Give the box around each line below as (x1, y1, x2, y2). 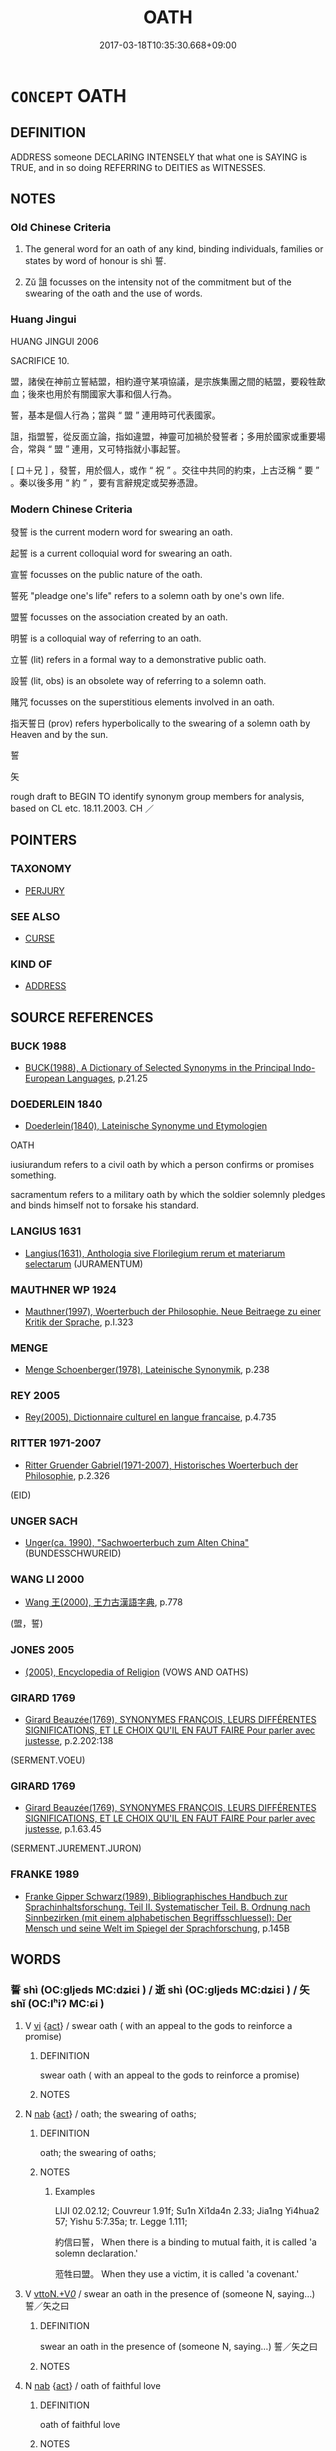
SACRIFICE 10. (10, 354, 70, 366)
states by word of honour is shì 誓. (24, 255, 167, 267)
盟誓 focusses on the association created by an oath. (10, 611, 228, 623)
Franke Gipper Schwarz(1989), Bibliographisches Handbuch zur (24, 1890, 288, 1902)
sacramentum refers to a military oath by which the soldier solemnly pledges (10, 1189, 326, 1201)
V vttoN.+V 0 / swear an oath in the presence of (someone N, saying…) (24, 2288, 316, 2300)
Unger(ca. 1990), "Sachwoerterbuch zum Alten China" (24, 1537, 250, 1549)
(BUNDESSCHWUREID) (24, 1547, 122, 1560)
